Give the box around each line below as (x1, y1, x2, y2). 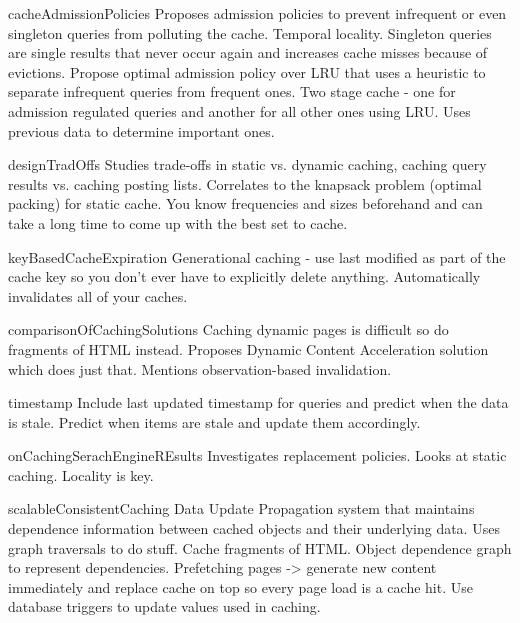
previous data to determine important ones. (8, 120, 275, 141)
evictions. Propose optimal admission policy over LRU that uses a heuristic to (8, 61, 486, 82)
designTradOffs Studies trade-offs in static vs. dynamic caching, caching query (8, 154, 487, 175)
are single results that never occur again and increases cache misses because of (8, 42, 488, 63)
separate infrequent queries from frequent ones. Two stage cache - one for (8, 81, 456, 102)
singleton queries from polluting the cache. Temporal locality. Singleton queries (8, 22, 492, 43)
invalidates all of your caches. (8, 285, 188, 306)
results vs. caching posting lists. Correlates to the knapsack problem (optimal (8, 173, 482, 194)
